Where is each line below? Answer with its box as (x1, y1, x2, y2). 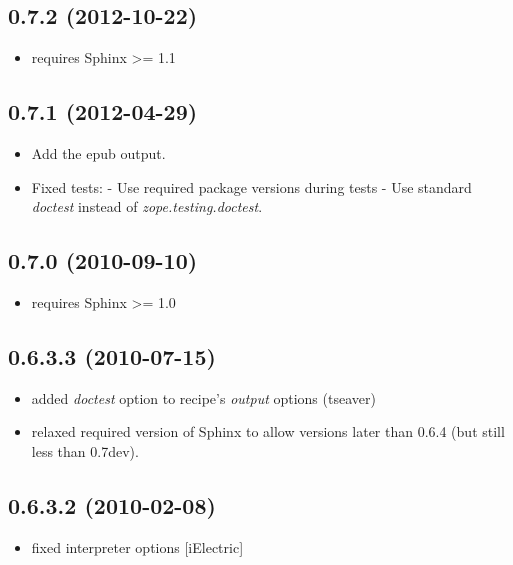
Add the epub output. (31, 143, 166, 163)
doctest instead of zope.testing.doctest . (31, 196, 263, 217)
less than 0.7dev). (31, 440, 139, 461)
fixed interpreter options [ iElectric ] (31, 536, 244, 557)
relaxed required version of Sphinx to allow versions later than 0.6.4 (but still (31, 421, 505, 442)
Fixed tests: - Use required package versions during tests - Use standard (31, 176, 472, 197)
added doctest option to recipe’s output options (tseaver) (31, 387, 376, 408)
